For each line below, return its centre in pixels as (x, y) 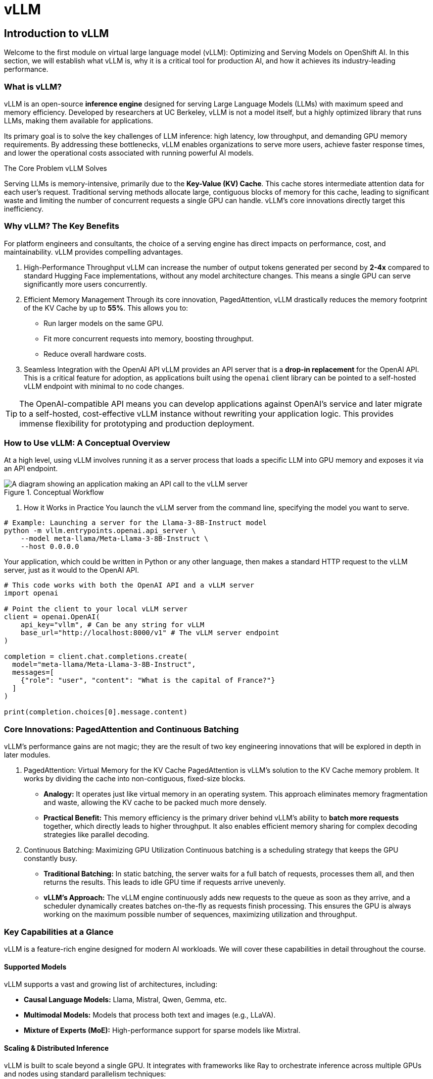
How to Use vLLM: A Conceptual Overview (87, 443)
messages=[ (33, 673)
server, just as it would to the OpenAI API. (72, 570)
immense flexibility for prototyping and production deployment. (137, 423)
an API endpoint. (31, 469)
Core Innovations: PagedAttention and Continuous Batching (121, 729)
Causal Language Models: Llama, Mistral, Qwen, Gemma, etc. (125, 1000)
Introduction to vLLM (56, 33)
